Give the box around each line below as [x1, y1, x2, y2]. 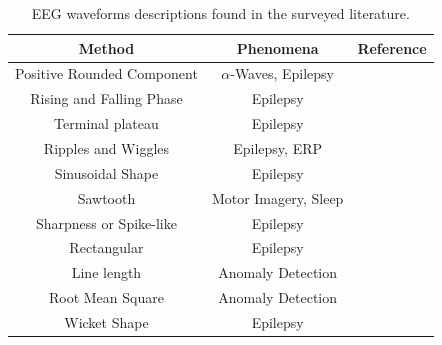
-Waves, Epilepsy [230, 63, 335, 84]
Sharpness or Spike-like [35, 212, 177, 233]
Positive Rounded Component [15, 63, 198, 84]
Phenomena [236, 37, 319, 58]
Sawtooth [77, 187, 136, 208]
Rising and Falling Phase [30, 88, 183, 109]
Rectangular [69, 237, 144, 258]
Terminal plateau [54, 113, 159, 134]
